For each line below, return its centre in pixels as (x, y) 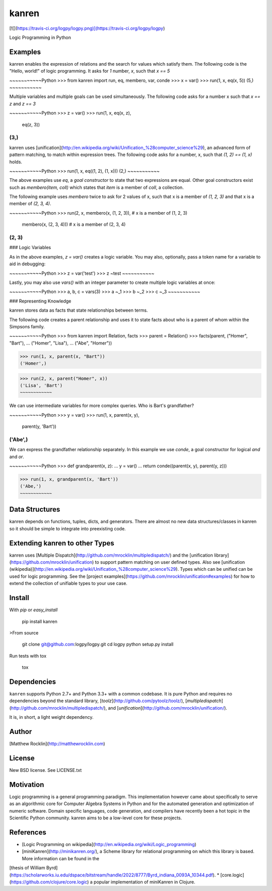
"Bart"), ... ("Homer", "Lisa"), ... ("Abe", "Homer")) (61, 343)
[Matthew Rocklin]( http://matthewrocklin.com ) (57, 744)
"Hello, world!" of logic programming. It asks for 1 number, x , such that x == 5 (90, 71)
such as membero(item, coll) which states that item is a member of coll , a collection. (96, 187)
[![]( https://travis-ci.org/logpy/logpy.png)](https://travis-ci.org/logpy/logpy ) (87, 28)
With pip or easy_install (33, 610)
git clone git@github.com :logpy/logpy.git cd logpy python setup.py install (98, 645)
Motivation (27, 785)
